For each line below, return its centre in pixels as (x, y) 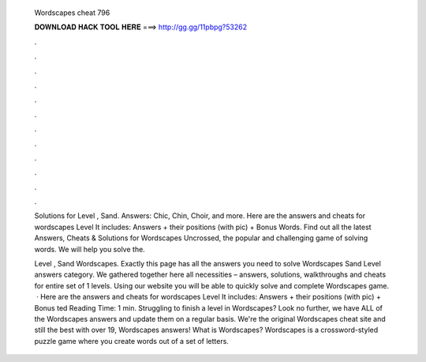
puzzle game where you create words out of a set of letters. (131, 341)
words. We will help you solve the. (90, 249)
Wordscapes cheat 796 (72, 13)
